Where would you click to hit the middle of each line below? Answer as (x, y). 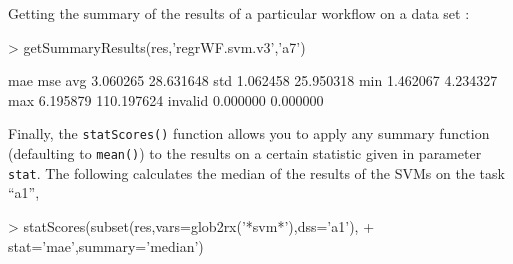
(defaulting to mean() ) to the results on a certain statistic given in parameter (245, 153)
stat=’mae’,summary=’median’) (106, 245)
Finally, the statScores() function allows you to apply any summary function (249, 133)
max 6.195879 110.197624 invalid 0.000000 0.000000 (166, 99)
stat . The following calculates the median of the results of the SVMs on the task (256, 172)
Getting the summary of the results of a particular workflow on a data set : (239, 13)
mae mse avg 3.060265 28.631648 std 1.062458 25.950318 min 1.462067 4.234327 (253, 80)
